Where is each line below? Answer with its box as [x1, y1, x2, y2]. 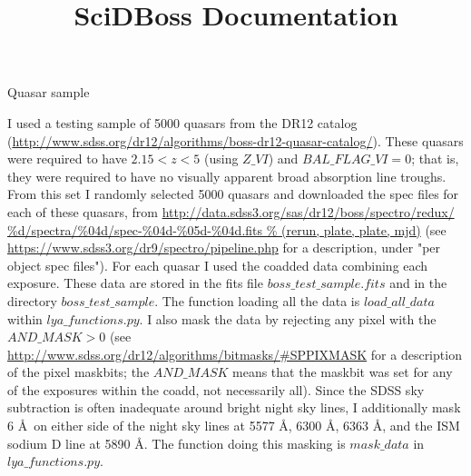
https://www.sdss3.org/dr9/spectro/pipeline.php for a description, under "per [7, 238, 441, 257]
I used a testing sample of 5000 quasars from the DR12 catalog [7, 113, 358, 132]
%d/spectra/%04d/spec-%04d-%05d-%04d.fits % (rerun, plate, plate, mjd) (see [7, 220, 446, 239]
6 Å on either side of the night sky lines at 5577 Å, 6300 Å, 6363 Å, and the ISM [7, 416, 460, 435]
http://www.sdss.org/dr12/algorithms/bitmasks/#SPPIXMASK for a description [7, 344, 462, 363]
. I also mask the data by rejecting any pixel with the [139, 309, 437, 328]
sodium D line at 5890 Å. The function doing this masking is [7, 433, 346, 452]
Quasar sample [7, 83, 90, 102]
